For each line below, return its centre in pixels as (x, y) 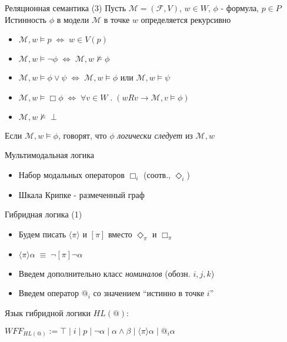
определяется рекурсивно (186, 19)
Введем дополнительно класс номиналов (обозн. (104, 273)
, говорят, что (82, 135)
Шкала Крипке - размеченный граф (81, 194)
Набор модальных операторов (71, 174)
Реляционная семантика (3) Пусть (66, 8)
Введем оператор (49, 293)
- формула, (240, 8)
